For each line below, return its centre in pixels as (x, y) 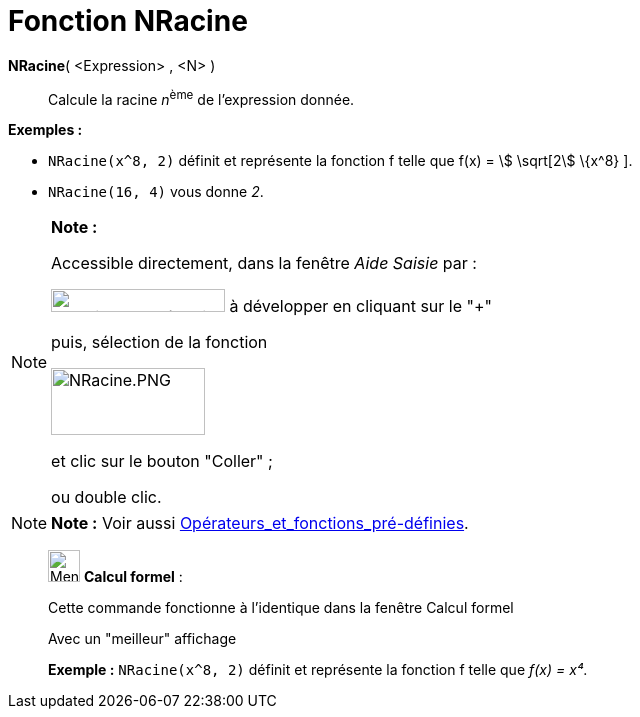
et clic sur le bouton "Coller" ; (162, 461)
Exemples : (45, 130)
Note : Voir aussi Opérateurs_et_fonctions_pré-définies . (260, 523)
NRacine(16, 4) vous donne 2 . (156, 192)
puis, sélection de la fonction (159, 342)
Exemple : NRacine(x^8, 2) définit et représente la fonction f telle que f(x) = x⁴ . (318, 670)
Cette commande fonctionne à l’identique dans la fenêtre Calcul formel (281, 608)
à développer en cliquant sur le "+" (361, 306)
